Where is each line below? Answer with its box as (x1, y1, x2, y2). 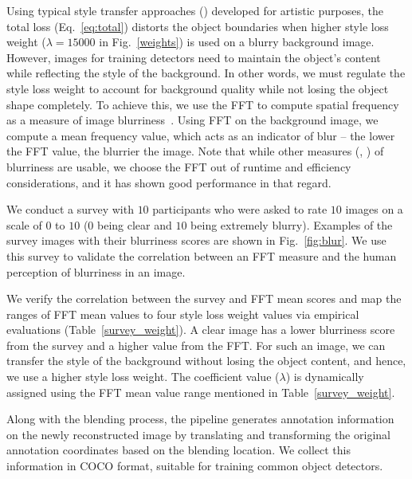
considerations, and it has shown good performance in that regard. (6, 174, 332, 190)
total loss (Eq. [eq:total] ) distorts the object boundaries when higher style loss (6, 18, 389, 34)
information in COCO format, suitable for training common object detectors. (6, 457, 383, 474)
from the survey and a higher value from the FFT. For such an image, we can (6, 336, 386, 353)
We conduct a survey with (6, 201, 134, 218)
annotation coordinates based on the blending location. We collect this (6, 442, 351, 458)
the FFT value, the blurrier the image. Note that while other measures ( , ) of (6, 143, 384, 159)
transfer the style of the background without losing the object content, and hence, (6, 352, 406, 369)
